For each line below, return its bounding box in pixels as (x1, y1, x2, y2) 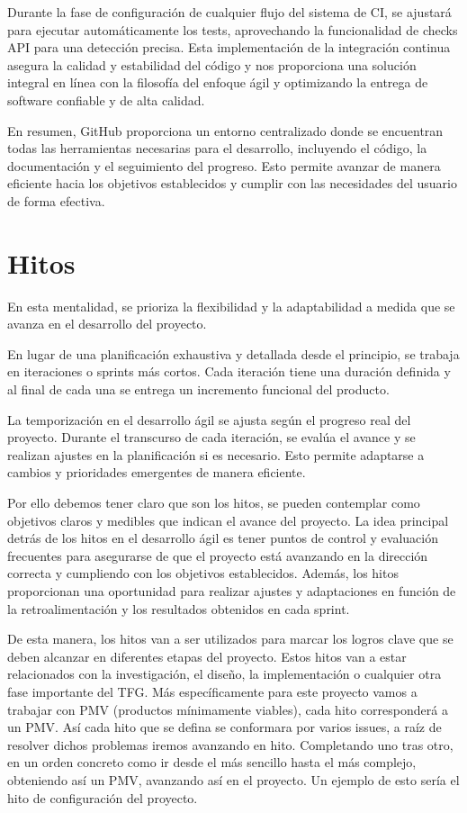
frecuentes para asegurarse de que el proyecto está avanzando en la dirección (7, 546, 428, 565)
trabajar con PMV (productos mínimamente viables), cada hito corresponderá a (7, 700, 448, 718)
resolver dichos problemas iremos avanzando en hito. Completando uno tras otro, (7, 735, 454, 754)
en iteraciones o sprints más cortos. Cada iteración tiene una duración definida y (7, 362, 451, 381)
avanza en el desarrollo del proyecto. (7, 314, 207, 333)
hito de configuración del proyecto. (7, 788, 198, 807)
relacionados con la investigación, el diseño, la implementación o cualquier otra (7, 664, 442, 683)
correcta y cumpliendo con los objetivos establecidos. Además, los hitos (7, 564, 399, 583)
